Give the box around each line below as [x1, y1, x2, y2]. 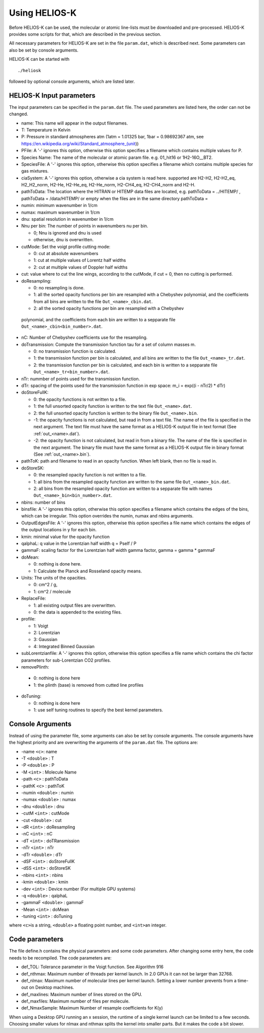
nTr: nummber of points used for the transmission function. [21, 376, 140, 382]
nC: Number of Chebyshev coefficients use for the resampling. [21, 335, 148, 340]
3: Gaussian [33, 637, 58, 643]
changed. [9, 111, 28, 117]
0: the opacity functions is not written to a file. [33, 396, 127, 402]
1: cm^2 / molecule [33, 589, 71, 594]
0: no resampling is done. [33, 284, 85, 290]
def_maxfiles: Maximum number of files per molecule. [21, 998, 130, 1004]
